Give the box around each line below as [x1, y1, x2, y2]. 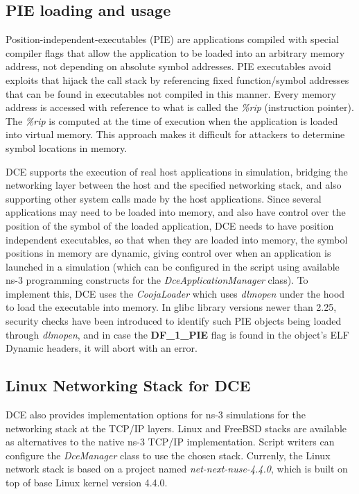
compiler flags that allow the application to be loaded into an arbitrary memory [6, 45, 345, 60]
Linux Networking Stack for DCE [6, 375, 251, 396]
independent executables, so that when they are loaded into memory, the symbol [6, 232, 348, 246]
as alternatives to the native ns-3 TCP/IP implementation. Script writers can [6, 434, 335, 449]
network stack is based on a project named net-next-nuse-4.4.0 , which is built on [6, 461, 348, 476]
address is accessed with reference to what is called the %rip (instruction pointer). [6, 100, 354, 114]
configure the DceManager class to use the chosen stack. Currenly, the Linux [6, 448, 331, 462]
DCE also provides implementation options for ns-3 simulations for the [6, 407, 306, 422]
